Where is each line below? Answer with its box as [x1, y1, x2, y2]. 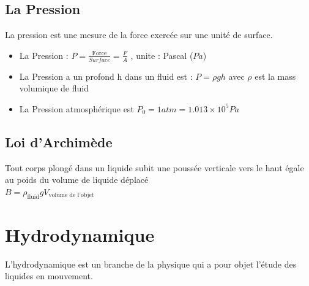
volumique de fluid [19, 82, 89, 95]
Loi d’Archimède [5, 132, 113, 151]
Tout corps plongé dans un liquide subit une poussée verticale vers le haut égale [5, 161, 304, 174]
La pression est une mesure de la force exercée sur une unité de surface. [5, 28, 273, 41]
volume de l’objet [48, 192, 94, 199]
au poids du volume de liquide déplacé [5, 173, 149, 186]
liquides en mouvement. [5, 269, 93, 282]
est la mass [255, 69, 296, 82]
